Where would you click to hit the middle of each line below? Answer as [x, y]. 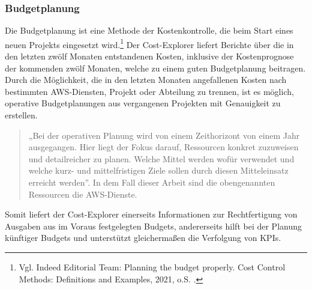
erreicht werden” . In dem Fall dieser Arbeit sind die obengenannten [152, 182]
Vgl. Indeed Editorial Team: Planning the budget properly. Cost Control [152, 266]
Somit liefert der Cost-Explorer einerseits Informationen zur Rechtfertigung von [151, 214]
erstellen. [21, 115]
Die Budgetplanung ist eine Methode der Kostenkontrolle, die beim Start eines [149, 30]
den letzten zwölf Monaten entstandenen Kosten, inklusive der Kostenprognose [149, 56]
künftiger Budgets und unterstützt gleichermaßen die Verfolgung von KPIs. [143, 238]
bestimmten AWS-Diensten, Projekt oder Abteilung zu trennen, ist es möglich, [149, 91]
